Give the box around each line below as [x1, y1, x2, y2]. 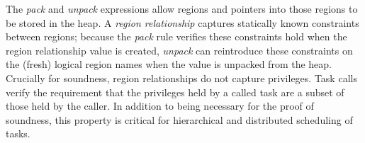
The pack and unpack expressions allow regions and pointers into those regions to [6, 1, 358, 16]
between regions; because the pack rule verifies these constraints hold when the [6, 29, 347, 44]
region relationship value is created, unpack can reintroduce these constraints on [6, 42, 353, 57]
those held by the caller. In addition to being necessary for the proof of [6, 98, 314, 113]
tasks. [6, 126, 30, 141]
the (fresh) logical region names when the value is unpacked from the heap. [6, 57, 332, 71]
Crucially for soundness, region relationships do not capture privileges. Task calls [6, 70, 357, 85]
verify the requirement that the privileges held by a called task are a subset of [6, 84, 344, 99]
